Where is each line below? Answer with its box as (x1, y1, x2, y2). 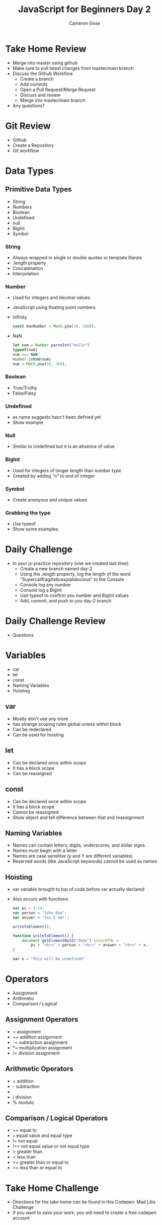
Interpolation (12, 270, 39, 276)
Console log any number (20, 582, 71, 588)
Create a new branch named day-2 (20, 566, 93, 572)
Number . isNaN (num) (12, 356, 51, 362)
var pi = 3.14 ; (12, 906, 45, 911)
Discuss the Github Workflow (12, 70, 73, 76)
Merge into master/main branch (20, 97, 86, 103)
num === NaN (12, 352, 38, 357)
